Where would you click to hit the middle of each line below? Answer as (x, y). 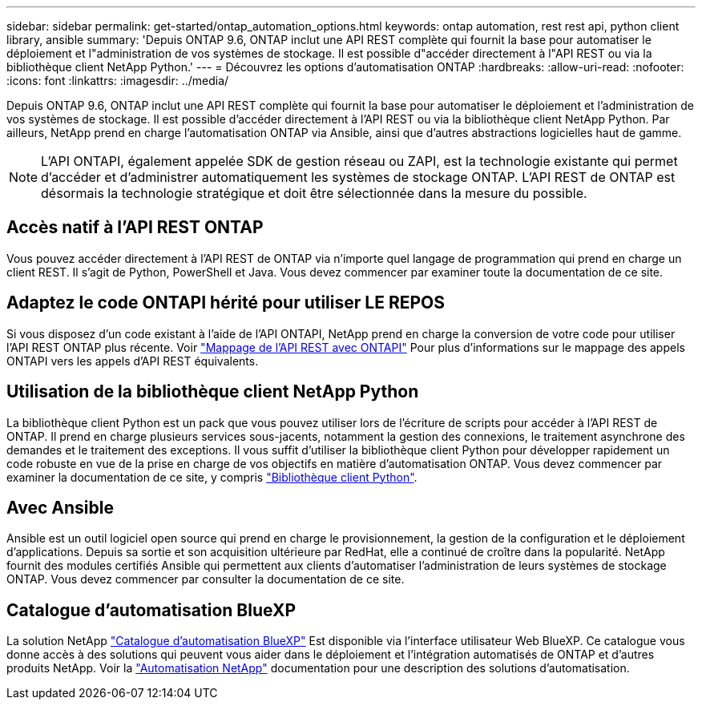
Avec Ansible (60, 507)
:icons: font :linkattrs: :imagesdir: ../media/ (118, 81)
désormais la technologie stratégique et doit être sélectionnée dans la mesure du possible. (314, 193)
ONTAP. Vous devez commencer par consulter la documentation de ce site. (206, 579)
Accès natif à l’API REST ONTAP (135, 228)
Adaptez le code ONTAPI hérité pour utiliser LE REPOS (226, 303)
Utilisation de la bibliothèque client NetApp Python (213, 392)
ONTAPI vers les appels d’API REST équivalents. (133, 361)
